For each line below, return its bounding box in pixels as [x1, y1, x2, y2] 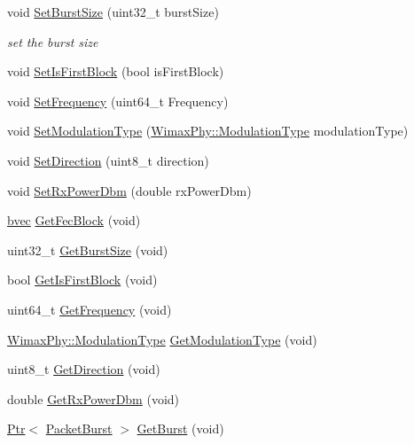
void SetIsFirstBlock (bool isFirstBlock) [7, 62, 224, 81]
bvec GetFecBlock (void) [7, 211, 141, 230]
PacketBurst [45, 419, 113, 438]
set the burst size [7, 32, 98, 51]
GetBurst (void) [137, 419, 224, 438]
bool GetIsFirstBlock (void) [7, 270, 158, 289]
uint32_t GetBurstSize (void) [7, 240, 168, 259]
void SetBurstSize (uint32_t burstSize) [7, 3, 219, 20]
